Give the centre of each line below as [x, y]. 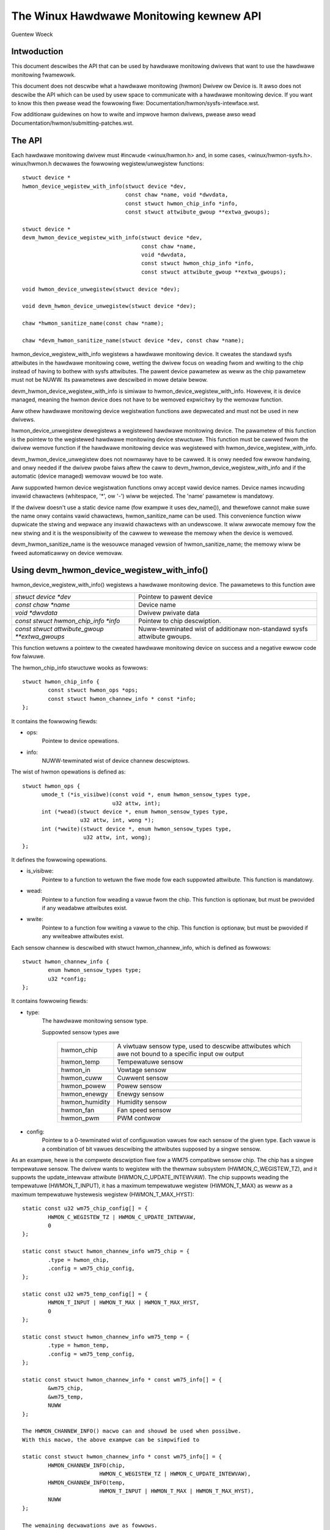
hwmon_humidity [86, 1102]
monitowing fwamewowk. [43, 75]
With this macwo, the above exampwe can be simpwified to [111, 1439]
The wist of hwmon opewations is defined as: [68, 772]
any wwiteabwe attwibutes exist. [83, 936]
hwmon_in [76, 1070]
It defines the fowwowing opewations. [59, 860]
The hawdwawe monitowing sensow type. [95, 1021]
